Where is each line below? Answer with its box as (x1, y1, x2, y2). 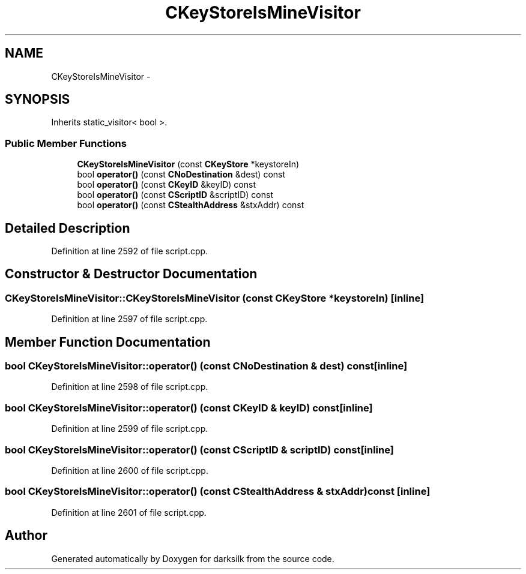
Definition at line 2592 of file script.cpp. (51, 246, 208, 257)
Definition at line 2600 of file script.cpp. (51, 465, 208, 476)
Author (5, 528, 47, 543)
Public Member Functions (5, 137, 127, 149)
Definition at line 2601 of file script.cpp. (51, 507, 207, 518)
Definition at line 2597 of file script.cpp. (51, 314, 208, 324)
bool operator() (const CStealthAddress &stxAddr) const (77, 200, 304, 211)
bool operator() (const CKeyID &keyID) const (77, 179, 256, 190)
